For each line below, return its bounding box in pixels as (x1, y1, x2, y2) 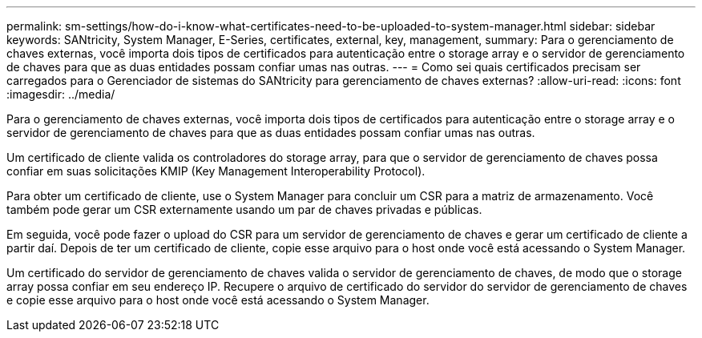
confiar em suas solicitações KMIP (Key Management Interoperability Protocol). (6, 164, 426, 178)
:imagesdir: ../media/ (6, 87, 115, 101)
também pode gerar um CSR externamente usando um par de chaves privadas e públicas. (6, 203, 482, 216)
